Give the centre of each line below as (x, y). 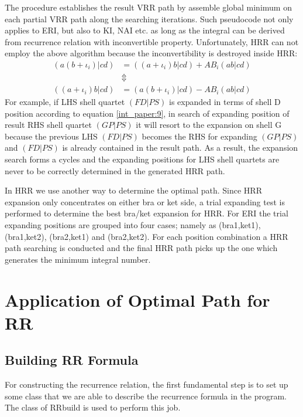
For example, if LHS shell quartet (65, 102)
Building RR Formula (72, 360)
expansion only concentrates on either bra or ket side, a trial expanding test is (145, 201)
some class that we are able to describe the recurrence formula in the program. (146, 396)
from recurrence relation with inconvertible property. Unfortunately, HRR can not (152, 41)
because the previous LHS (51, 136)
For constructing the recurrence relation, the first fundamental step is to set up (147, 384)
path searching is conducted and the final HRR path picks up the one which (141, 248)
